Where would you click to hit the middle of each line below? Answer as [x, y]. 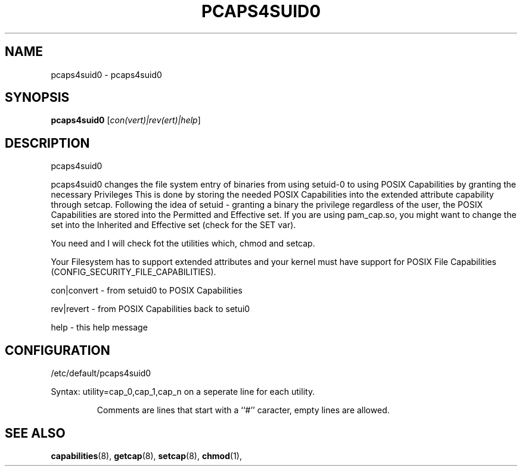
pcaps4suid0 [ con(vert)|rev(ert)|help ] [126, 120]
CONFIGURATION [58, 350]
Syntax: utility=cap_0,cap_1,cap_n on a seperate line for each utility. [183, 392]
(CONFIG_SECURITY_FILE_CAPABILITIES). [133, 272]
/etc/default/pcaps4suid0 [101, 373]
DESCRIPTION [47, 143]
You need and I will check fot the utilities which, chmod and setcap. [183, 244]
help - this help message [99, 327]
